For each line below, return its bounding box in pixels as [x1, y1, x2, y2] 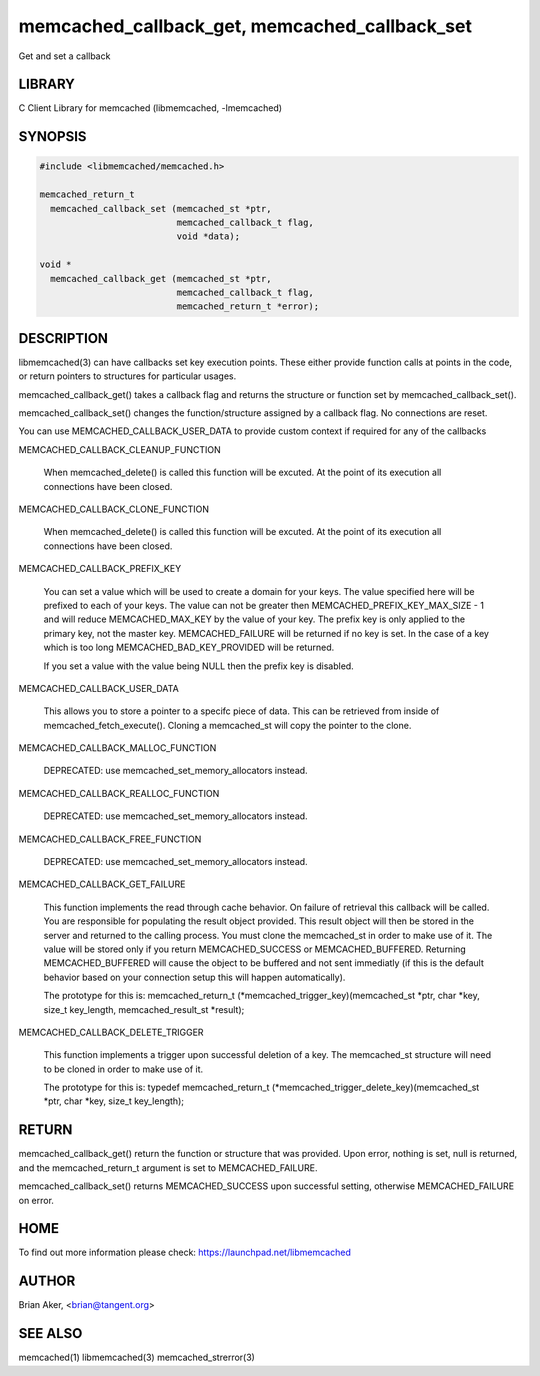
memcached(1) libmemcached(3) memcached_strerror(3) [18, 1351, 255, 1364]
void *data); [176, 231, 240, 242]
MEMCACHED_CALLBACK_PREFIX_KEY [18, 563, 182, 575]
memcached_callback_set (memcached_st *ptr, [50, 203, 272, 214]
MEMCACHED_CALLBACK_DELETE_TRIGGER [18, 1026, 204, 1038]
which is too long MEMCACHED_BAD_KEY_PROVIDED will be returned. [43, 641, 335, 654]
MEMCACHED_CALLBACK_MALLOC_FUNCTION [18, 742, 217, 754]
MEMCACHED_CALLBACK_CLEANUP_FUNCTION [18, 443, 222, 455]
